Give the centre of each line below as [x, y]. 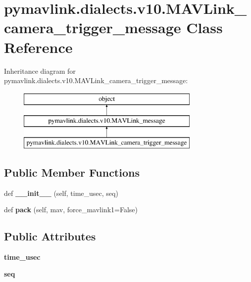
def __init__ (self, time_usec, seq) [61, 193]
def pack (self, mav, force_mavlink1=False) [71, 210]
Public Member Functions [72, 172]
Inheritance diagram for [40, 70]
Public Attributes [50, 236]
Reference [38, 47]
